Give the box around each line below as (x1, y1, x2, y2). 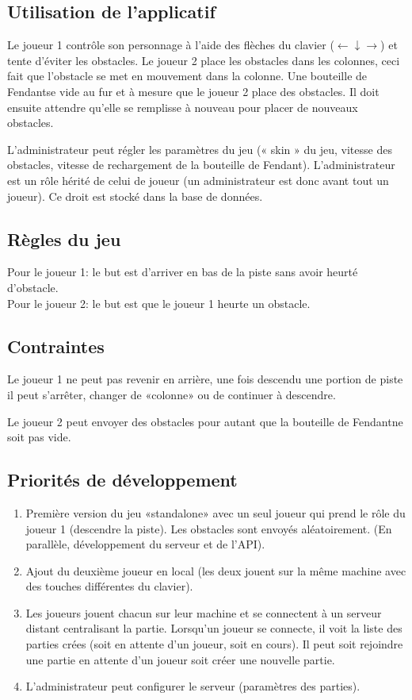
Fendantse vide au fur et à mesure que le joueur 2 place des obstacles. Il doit (7, 83, 380, 99)
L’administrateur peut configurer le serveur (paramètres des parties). (25, 678, 360, 694)
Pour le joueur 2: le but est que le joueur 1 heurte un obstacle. (7, 294, 311, 311)
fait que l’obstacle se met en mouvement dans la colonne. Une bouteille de (7, 67, 368, 84)
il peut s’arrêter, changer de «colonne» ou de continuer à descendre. (7, 386, 336, 402)
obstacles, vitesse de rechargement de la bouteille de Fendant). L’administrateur (7, 156, 395, 173)
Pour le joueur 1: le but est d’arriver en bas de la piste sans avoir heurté (7, 263, 358, 280)
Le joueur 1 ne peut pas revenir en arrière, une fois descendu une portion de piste (7, 371, 403, 387)
